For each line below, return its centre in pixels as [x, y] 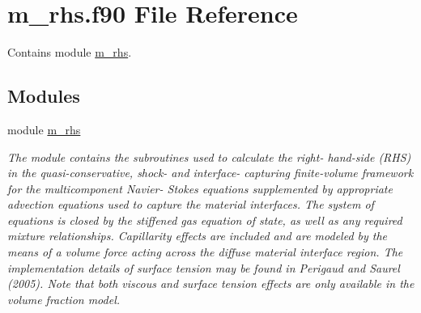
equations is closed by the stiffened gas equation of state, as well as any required [205, 220]
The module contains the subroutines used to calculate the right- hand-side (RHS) [209, 156]
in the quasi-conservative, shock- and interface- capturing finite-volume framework [210, 173]
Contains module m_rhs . [70, 52]
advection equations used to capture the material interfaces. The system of [191, 204]
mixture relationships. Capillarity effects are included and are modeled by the [198, 236]
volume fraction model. [64, 299]
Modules [44, 96]
